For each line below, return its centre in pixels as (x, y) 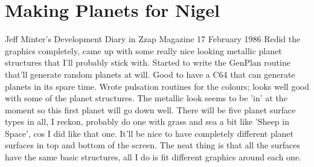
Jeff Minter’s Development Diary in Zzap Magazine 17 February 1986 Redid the (153, 39)
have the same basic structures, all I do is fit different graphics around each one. (153, 157)
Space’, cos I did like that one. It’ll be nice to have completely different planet (149, 133)
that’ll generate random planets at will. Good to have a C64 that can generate (150, 74)
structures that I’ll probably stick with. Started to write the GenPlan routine (148, 62)
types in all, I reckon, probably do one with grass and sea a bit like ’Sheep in (147, 121)
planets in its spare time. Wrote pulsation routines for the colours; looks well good (157, 86)
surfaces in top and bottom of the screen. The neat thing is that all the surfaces (153, 145)
